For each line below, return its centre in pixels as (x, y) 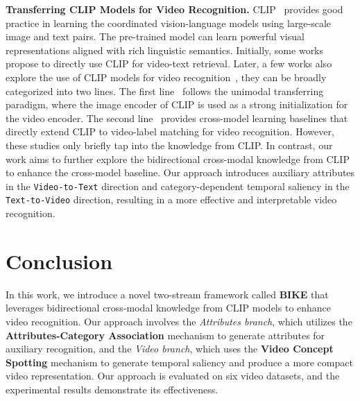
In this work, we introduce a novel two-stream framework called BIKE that (167, 294)
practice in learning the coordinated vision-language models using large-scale (169, 23)
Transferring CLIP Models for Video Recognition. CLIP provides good (174, 9)
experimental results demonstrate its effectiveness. (112, 389)
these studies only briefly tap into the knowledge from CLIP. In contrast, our (169, 145)
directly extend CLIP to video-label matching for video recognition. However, (170, 131)
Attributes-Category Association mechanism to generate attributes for (165, 335)
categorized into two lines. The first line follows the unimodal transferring (165, 91)
